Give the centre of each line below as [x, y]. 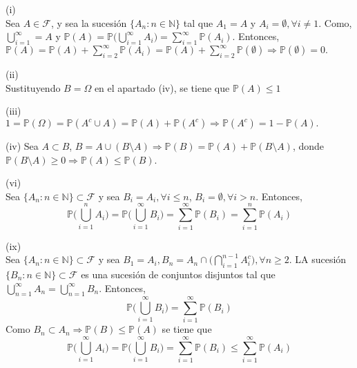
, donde [308, 146]
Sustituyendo [33, 87]
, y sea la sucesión [89, 22]
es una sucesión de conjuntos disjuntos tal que [178, 274]
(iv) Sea [22, 146]
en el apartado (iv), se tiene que [162, 87]
